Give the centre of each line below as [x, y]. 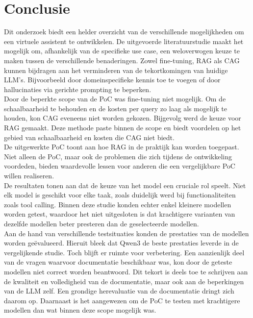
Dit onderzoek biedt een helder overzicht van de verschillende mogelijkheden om [124, 32]
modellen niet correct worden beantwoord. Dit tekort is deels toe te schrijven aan [126, 271]
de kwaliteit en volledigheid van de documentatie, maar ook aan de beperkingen [124, 281]
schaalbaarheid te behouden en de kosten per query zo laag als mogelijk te [115, 108]
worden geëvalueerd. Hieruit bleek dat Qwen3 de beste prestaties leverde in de [121, 243]
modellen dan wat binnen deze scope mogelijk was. [80, 310]
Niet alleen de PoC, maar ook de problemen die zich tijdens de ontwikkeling [118, 156]
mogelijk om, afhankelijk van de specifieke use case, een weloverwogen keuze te [122, 51]
